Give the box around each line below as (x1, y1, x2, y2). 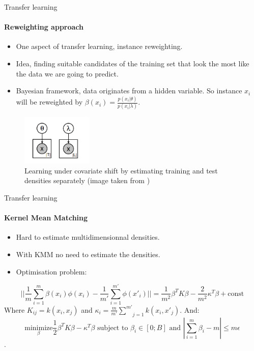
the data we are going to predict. (16, 68, 119, 79)
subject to (97, 324, 128, 332)
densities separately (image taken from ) (24, 175, 150, 186)
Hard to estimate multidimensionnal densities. (16, 232, 160, 242)
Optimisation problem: (16, 266, 87, 277)
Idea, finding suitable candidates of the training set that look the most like (16, 58, 249, 68)
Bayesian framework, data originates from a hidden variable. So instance (16, 85, 242, 96)
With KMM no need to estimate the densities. (16, 249, 160, 259)
